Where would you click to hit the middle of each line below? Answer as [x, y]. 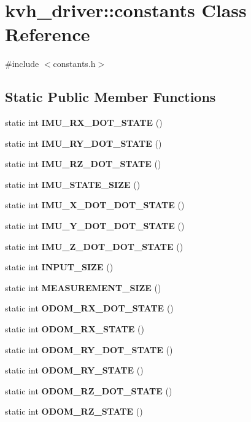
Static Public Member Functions [110, 97]
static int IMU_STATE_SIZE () [73, 184]
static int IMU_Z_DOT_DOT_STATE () [94, 246]
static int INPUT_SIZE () [59, 267]
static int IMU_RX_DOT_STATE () [84, 123]
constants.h [74, 64]
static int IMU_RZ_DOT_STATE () [83, 164]
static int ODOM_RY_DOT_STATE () [89, 349]
